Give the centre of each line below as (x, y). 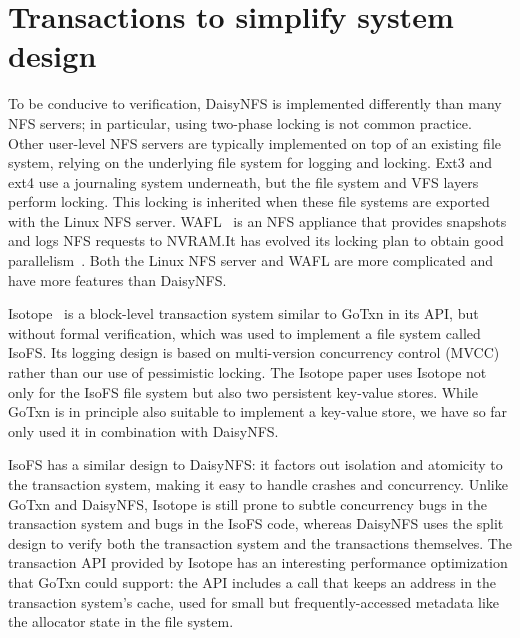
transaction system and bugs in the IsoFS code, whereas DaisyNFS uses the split (256, 523)
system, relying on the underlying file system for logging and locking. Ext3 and (250, 162)
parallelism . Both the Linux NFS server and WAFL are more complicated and (251, 260)
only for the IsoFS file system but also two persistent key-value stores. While (243, 391)
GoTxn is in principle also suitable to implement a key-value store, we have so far (258, 411)
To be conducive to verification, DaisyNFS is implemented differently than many (255, 103)
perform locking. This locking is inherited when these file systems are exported (249, 201)
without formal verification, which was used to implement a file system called (244, 332)
